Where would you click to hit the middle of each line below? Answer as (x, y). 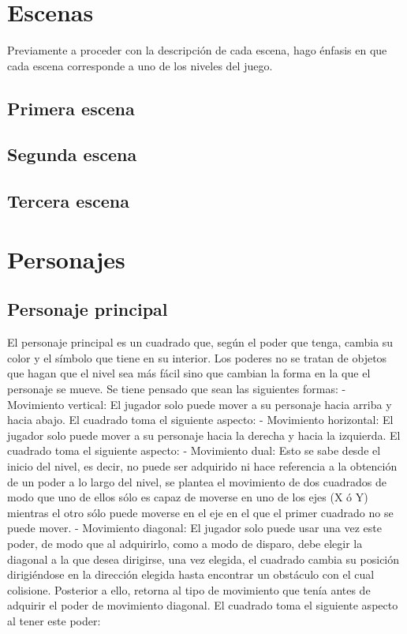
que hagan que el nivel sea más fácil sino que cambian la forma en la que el (189, 373)
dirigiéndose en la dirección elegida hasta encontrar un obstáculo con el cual (191, 574)
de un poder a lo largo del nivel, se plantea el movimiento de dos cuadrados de (197, 481)
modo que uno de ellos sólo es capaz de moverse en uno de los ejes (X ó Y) (188, 497)
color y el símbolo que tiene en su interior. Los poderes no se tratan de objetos (197, 357)
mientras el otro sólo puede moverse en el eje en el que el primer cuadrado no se (200, 512)
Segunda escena (72, 154)
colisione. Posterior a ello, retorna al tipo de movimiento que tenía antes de (189, 589)
